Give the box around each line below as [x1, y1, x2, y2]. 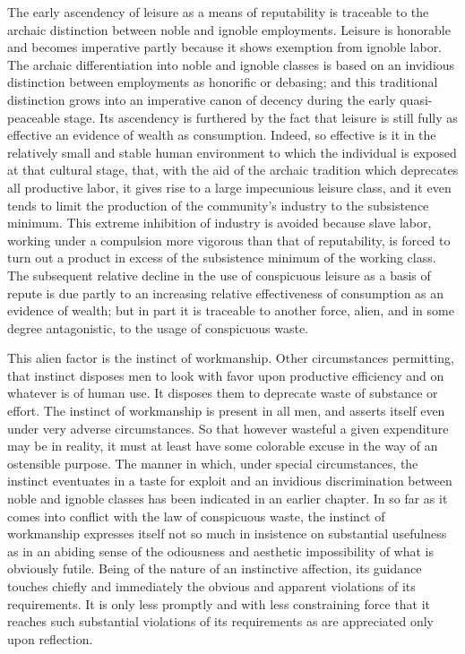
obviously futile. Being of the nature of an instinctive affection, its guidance [7, 559, 422, 578]
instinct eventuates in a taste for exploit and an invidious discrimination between [7, 471, 452, 490]
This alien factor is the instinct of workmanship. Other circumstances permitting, [7, 349, 454, 367]
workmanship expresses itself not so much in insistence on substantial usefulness [7, 524, 447, 543]
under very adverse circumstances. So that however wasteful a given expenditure [7, 418, 449, 437]
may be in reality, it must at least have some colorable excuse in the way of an [7, 436, 438, 455]
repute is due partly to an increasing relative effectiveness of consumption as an [7, 283, 444, 302]
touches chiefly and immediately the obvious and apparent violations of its [7, 577, 416, 595]
